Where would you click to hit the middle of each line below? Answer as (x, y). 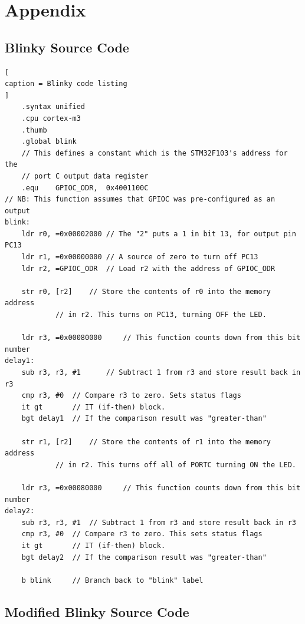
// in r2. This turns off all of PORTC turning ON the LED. (176, 465)
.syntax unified (53, 107)
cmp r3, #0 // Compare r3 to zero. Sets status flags (131, 396)
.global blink (49, 142)
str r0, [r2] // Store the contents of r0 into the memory (146, 291)
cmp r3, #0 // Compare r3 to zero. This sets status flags (142, 534)
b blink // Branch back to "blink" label (112, 580)
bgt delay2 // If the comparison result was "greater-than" (144, 557)
